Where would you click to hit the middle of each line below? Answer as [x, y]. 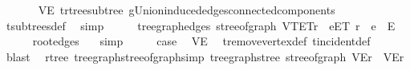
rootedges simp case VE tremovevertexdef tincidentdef [201, 41]
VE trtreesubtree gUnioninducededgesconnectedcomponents [187, 10]
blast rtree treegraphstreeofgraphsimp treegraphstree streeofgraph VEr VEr [205, 56]
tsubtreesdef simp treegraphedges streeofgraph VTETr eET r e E [201, 25]
